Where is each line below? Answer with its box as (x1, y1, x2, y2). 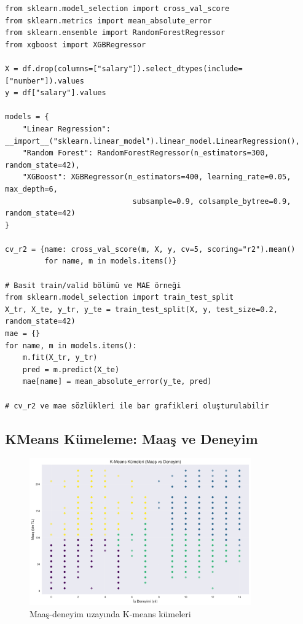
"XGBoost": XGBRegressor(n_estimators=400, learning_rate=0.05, (22, 173, 291, 182)
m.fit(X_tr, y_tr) (22, 353, 98, 362)
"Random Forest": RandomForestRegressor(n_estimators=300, (22, 149, 269, 158)
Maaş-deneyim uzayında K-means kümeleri (30, 607, 191, 620)
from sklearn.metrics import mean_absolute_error (5, 16, 212, 25)
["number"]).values (5, 76, 84, 85)
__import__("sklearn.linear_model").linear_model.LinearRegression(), (5, 136, 300, 146)
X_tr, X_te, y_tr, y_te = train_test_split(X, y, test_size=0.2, (5, 305, 278, 314)
